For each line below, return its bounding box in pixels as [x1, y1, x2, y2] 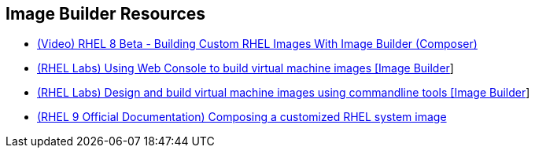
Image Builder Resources [6, 4, 206, 24]
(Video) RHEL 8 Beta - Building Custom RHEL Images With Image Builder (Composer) [37, 37, 478, 51]
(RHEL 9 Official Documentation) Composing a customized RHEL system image [37, 110, 447, 124]
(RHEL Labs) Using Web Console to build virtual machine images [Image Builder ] [37, 61, 454, 75]
